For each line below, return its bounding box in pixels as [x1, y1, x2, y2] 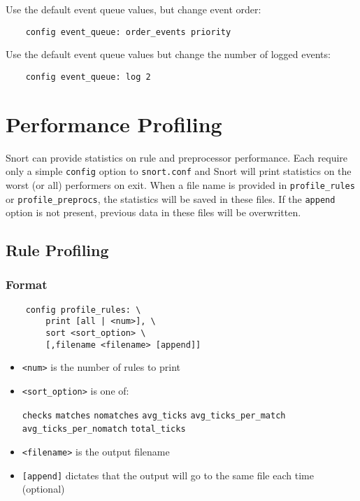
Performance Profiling [6, 109, 222, 138]
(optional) [22, 481, 65, 496]
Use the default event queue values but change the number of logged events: [6, 47, 331, 62]
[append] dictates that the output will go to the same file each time [22, 467, 314, 482]
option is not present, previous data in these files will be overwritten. [6, 205, 301, 220]
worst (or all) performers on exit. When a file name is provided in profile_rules [6, 177, 355, 192]
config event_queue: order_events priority [25, 27, 231, 37]
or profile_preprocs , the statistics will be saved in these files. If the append [6, 191, 336, 206]
